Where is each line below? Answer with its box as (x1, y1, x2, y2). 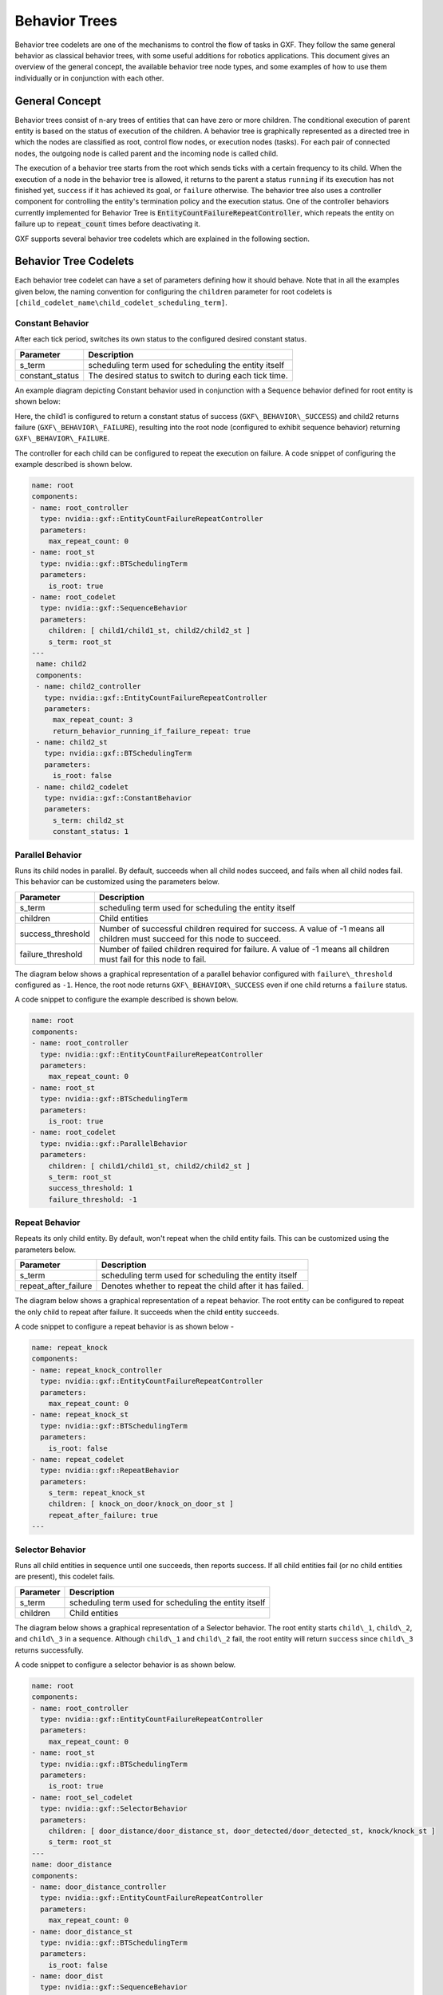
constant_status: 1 (52, 827, 129, 836)
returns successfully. (14, 1645, 84, 1655)
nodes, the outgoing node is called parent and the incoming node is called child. (14, 148, 279, 158)
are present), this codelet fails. (14, 1572, 116, 1582)
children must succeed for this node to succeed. (98, 933, 282, 944)
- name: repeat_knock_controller (31, 1365, 163, 1374)
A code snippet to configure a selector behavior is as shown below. (14, 1660, 236, 1669)
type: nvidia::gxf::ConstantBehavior (44, 794, 192, 803)
